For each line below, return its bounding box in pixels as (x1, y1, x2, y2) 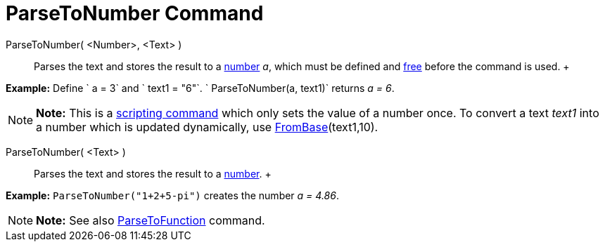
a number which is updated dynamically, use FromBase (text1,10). (36, 119, 378, 134)
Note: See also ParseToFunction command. (36, 213, 265, 227)
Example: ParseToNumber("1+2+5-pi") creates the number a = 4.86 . (6, 189, 339, 201)
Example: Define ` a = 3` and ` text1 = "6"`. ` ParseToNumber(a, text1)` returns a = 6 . (6, 81, 395, 94)
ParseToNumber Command (6, 1, 264, 25)
